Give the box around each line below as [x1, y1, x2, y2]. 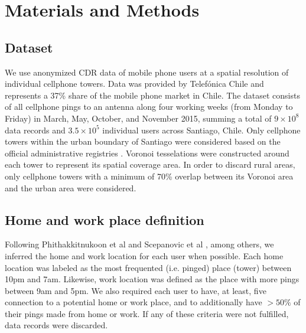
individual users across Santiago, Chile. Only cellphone [102, 123, 301, 136]
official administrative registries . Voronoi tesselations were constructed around [5, 146, 289, 159]
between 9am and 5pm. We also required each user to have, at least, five [5, 284, 266, 296]
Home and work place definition [5, 210, 204, 228]
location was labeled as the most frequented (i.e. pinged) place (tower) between [5, 261, 292, 273]
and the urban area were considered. [5, 181, 136, 194]
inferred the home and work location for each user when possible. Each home [5, 249, 284, 262]
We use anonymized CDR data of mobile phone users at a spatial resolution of [5, 66, 289, 78]
